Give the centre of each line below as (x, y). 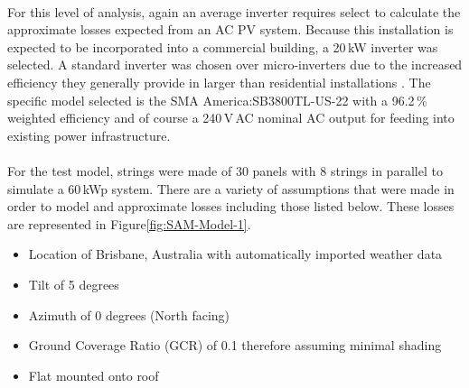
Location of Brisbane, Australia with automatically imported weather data (235, 254)
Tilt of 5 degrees (74, 284)
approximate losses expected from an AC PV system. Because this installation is (230, 29)
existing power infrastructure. (89, 135)
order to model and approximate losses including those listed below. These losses (231, 206)
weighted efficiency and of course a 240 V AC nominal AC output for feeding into (231, 118)
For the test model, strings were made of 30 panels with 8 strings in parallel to (225, 170)
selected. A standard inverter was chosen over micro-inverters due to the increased (235, 65)
